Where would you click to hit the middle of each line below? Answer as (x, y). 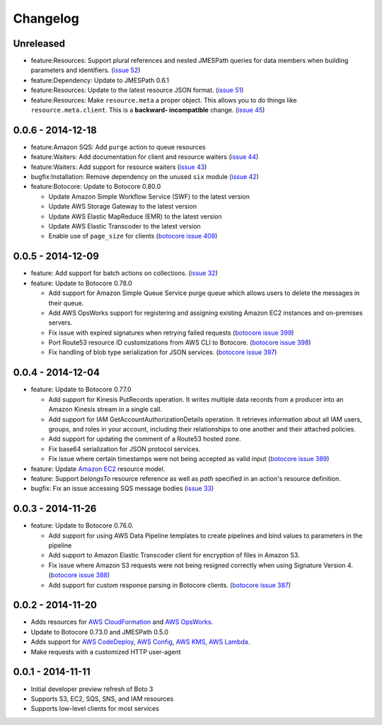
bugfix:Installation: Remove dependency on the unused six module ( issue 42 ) (145, 177)
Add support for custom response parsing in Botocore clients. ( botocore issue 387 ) (170, 585)
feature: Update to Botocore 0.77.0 (81, 390)
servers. (60, 323)
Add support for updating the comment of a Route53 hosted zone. (145, 439)
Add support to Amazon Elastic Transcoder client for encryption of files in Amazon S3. (174, 555)
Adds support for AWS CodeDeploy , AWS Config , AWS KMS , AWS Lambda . (140, 642)
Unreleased (39, 43)
